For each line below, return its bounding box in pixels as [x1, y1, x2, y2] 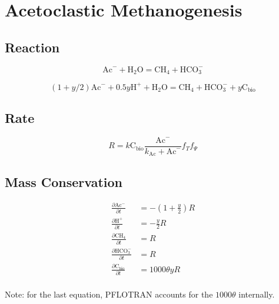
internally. [238, 288, 275, 300]
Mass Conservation [5, 172, 123, 191]
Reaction [5, 38, 60, 56]
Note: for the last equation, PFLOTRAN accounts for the [5, 288, 213, 300]
